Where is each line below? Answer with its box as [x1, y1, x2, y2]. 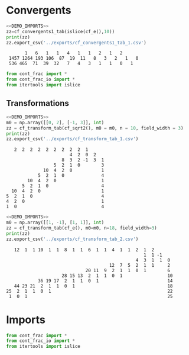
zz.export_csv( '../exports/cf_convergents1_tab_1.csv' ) [6, 40, 146, 46]
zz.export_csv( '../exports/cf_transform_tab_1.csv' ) [6, 136, 139, 142]
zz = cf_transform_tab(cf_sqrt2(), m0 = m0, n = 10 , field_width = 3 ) [6, 125, 184, 131]
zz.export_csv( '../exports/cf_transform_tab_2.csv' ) [6, 236, 139, 242]
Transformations [6, 98, 70, 108]
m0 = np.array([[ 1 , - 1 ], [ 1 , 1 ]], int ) [6, 220, 105, 225]
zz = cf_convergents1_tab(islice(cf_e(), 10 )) [6, 28, 115, 34]
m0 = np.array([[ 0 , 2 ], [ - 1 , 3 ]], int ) [6, 120, 105, 125]
